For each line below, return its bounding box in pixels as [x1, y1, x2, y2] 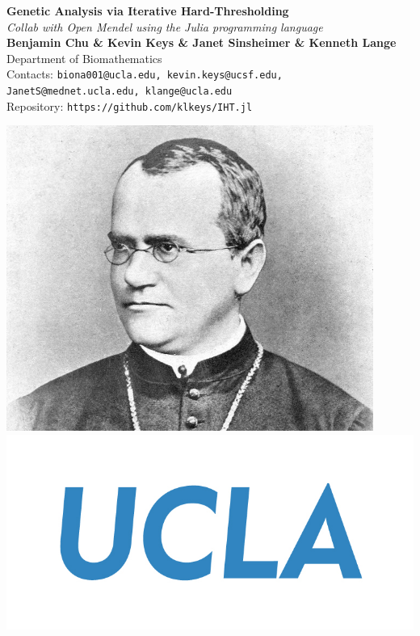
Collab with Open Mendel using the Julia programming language [6, 18, 323, 35]
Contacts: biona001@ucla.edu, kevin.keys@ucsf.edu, [6, 65, 283, 82]
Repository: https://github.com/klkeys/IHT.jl [6, 97, 253, 114]
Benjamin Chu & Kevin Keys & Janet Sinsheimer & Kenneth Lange [6, 34, 397, 51]
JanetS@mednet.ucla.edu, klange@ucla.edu [6, 86, 233, 98]
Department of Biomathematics [6, 49, 162, 66]
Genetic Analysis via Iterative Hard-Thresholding [6, 2, 289, 19]
